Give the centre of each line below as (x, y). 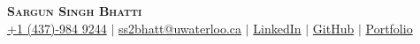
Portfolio (389, 28)
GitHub (333, 28)
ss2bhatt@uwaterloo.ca (180, 28)
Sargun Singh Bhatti (75, 11)
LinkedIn (277, 28)
